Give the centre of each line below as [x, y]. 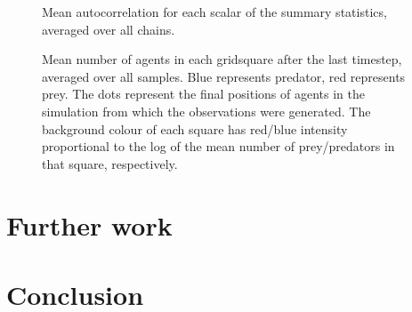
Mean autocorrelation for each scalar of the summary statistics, [214, 12]
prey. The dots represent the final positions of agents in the [203, 94]
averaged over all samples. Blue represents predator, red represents [224, 76]
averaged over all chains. [109, 29]
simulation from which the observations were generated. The [206, 111]
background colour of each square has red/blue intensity [195, 128]
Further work [89, 224]
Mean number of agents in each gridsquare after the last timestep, [222, 59]
